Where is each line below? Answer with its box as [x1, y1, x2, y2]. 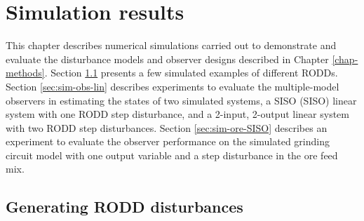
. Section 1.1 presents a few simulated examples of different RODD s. [44, 65, 338, 80]
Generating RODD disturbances [6, 196, 243, 217]
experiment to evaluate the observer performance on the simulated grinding [6, 134, 330, 149]
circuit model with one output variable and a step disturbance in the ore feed [6, 147, 338, 162]
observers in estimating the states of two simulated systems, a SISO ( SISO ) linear [6, 93, 357, 107]
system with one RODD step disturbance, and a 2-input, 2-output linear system [6, 107, 349, 121]
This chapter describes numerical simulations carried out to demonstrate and [6, 38, 337, 53]
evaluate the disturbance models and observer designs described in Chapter [6, 51, 329, 66]
